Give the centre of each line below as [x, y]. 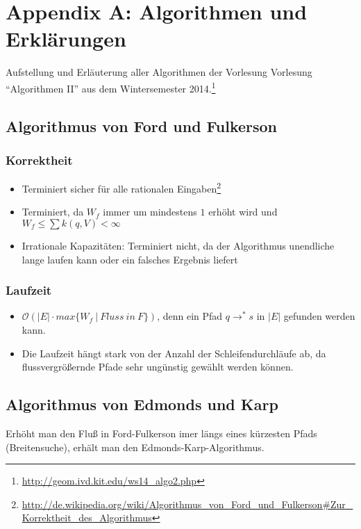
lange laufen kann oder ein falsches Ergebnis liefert [130, 259]
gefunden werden [319, 316]
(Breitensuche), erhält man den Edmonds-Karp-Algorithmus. [135, 447]
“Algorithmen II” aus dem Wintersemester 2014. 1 [111, 87]
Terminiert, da [53, 212]
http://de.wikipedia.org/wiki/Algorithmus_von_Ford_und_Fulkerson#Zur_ [187, 504]
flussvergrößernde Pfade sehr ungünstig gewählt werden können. [158, 367]
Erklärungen [66, 39]
